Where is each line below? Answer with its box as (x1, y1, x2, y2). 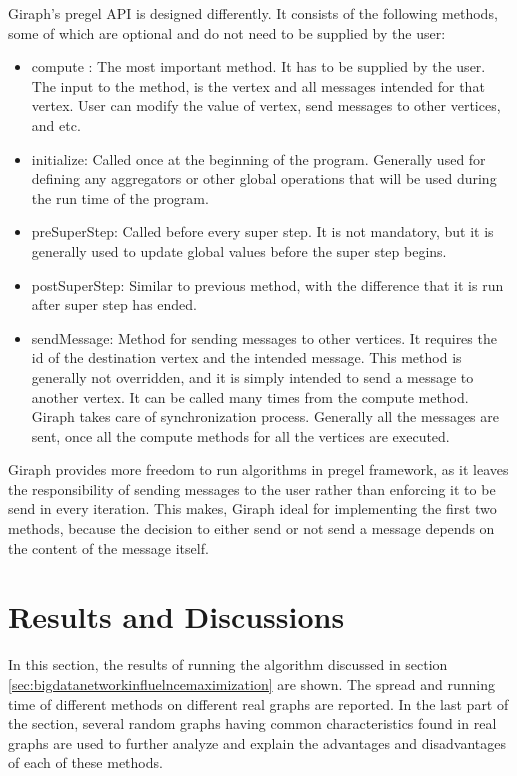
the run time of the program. (31, 187, 209, 208)
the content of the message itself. (8, 537, 209, 558)
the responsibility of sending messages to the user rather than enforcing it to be (8, 478, 496, 499)
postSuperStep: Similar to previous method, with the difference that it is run (31, 274, 504, 295)
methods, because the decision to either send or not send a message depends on (8, 518, 495, 539)
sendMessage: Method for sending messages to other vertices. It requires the (31, 327, 497, 348)
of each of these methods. (8, 752, 163, 773)
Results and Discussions (8, 596, 345, 637)
